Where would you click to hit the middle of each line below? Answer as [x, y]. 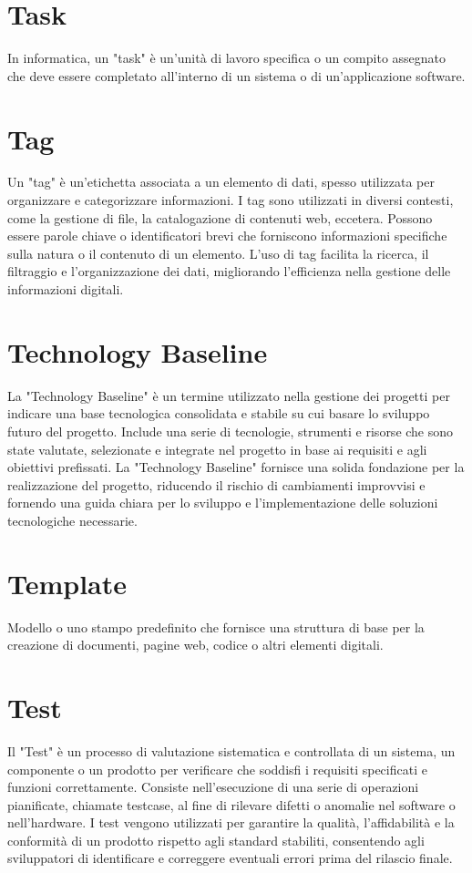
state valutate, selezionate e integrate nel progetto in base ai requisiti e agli [217, 449]
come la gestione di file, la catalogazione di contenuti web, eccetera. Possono [220, 217]
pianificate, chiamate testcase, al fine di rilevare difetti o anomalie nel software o [231, 804]
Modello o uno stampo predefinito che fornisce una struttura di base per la [216, 627]
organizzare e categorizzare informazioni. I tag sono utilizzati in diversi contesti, [231, 200]
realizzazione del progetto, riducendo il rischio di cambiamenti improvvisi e [216, 484]
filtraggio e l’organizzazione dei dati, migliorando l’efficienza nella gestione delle [229, 271]
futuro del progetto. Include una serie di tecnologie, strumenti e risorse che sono [231, 431]
